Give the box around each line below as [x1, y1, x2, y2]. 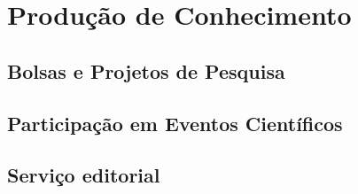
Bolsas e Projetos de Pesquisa [7, 57, 285, 84]
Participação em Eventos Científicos [7, 109, 343, 136]
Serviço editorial [7, 161, 160, 189]
